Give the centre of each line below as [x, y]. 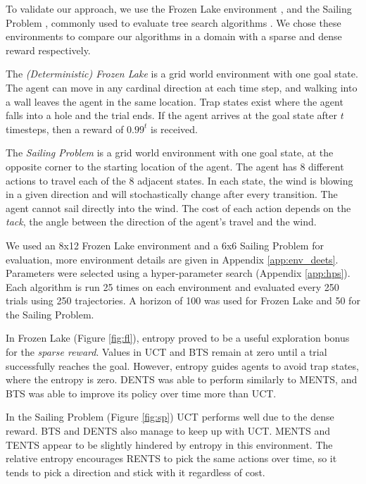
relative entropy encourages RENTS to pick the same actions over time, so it [171, 458]
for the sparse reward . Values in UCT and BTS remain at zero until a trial [166, 352]
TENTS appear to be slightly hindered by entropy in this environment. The [169, 444]
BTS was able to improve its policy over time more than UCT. [141, 393]
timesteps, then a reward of [65, 129]
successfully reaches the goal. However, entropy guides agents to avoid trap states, [182, 365]
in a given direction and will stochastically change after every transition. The [172, 194]
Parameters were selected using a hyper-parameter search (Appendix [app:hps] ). [178, 273]
